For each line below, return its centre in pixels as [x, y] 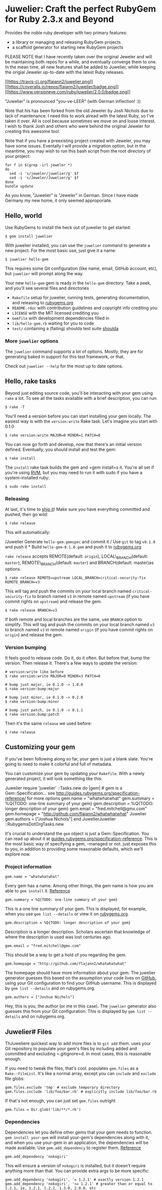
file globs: [15, 1078]
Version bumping [26, 647]
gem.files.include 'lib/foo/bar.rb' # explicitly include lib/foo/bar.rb [81, 1091]
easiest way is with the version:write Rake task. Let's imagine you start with [81, 421]
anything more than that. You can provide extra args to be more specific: [77, 1171]
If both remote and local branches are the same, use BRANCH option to [74, 619]
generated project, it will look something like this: [54, 778]
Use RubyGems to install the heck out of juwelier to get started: [68, 227]
